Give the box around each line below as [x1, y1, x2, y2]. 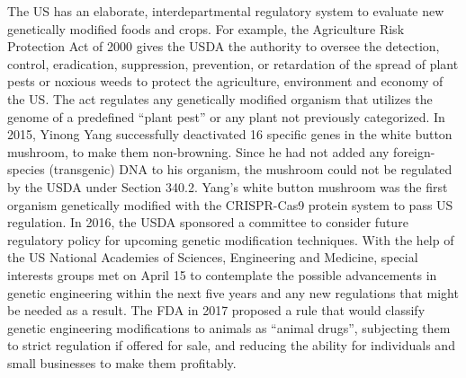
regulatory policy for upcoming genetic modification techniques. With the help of [7, 230, 454, 249]
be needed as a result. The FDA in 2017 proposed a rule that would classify [7, 301, 426, 320]
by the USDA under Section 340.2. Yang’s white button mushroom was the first [7, 177, 448, 196]
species [7, 160, 45, 179]
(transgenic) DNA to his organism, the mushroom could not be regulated [49, 160, 453, 179]
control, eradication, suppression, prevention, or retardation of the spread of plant [7, 54, 459, 73]
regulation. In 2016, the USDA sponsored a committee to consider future [7, 213, 408, 232]
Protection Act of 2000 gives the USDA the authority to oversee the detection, [7, 37, 440, 56]
